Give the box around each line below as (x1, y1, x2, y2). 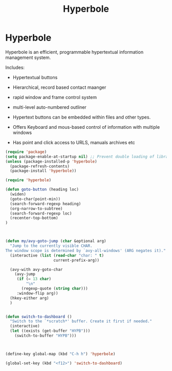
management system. (5, 54, 51, 61)
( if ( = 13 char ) (16, 277, 52, 282)
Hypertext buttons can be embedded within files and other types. (12, 114, 151, 120)
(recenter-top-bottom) (10, 216, 58, 221)
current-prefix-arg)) (53, 258, 100, 263)
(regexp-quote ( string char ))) (21, 286, 88, 291)
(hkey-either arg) (10, 296, 50, 301)
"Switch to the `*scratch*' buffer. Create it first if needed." (10, 319, 153, 324)
